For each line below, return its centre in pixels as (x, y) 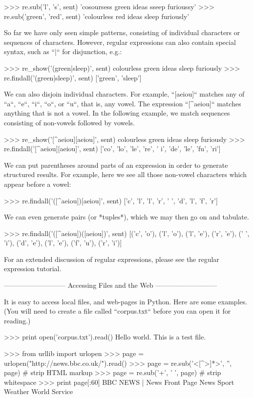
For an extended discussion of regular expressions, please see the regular (112, 259)
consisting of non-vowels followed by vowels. (69, 122)
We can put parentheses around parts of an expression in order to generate (116, 165)
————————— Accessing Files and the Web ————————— (111, 285)
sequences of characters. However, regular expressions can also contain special (120, 42)
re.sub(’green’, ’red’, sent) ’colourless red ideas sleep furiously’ (97, 16)
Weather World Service (39, 391)
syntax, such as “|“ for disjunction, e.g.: (63, 51)
